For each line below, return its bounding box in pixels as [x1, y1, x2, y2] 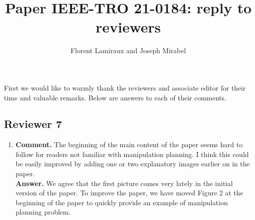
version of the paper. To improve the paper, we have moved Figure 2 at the [15, 188, 244, 198]
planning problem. [15, 207, 71, 217]
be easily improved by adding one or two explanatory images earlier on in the [15, 158, 250, 169]
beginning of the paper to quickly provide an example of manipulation [15, 197, 228, 207]
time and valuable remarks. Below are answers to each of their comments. [4, 92, 226, 102]
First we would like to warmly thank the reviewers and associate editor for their [4, 82, 246, 93]
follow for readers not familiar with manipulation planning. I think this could [15, 149, 249, 159]
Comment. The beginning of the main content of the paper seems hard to [15, 139, 243, 150]
